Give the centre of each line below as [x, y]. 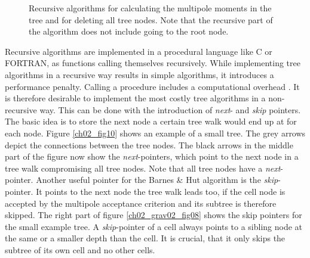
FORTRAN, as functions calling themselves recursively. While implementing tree [153, 63]
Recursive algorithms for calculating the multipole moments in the [150, 8]
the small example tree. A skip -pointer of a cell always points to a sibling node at [154, 226]
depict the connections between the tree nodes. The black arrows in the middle [149, 144]
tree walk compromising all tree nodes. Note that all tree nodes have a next [143, 168]
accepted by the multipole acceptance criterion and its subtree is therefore [141, 203]
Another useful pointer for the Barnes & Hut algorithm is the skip [157, 180]
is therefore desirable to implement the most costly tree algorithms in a [135, 98]
